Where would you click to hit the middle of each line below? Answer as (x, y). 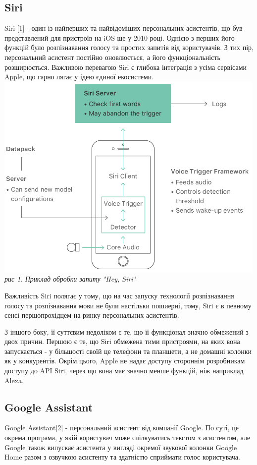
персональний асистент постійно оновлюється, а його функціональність (112, 57)
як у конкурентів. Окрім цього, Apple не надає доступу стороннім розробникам (125, 361)
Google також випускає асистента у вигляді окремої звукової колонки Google (121, 447)
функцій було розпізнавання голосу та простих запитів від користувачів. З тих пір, (129, 47)
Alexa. (14, 380)
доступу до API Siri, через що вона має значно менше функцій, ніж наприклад (124, 371)
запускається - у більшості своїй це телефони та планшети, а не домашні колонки (128, 351)
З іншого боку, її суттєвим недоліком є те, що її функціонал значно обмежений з (127, 331)
